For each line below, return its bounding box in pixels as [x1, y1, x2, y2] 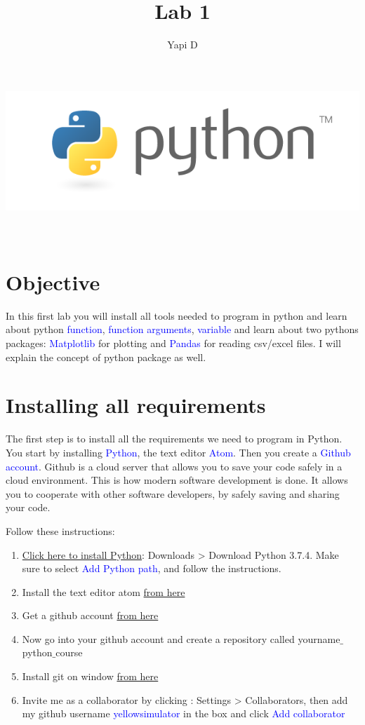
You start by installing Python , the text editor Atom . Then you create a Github [6, 445, 351, 459]
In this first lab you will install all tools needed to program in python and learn [6, 308, 347, 323]
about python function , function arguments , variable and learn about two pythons [6, 322, 359, 337]
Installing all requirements [6, 391, 266, 419]
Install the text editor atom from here [22, 584, 185, 599]
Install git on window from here [22, 669, 159, 684]
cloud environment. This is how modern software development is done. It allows [6, 473, 348, 487]
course [55, 645, 83, 660]
